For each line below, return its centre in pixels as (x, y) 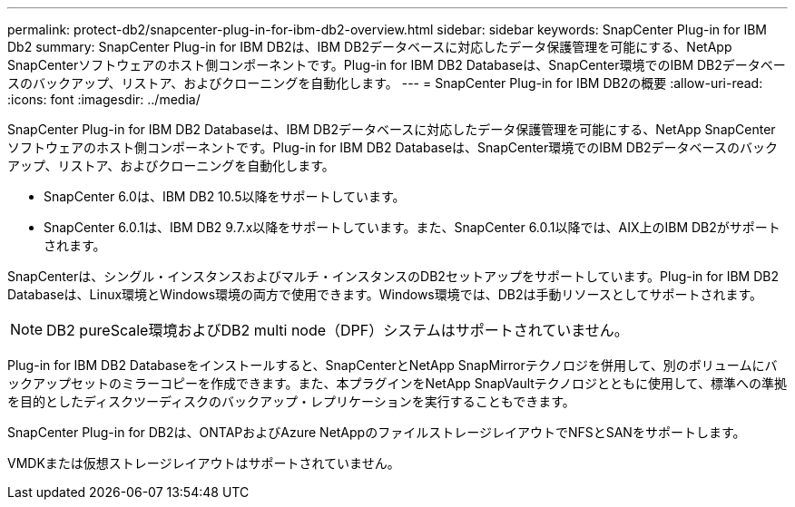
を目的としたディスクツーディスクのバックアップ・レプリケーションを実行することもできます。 (291, 401)
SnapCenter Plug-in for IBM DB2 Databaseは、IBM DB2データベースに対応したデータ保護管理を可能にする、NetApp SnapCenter (392, 129)
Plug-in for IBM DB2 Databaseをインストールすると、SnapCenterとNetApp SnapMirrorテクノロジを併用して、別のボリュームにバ (393, 365)
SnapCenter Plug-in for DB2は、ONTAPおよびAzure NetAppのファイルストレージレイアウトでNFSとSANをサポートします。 (377, 432)
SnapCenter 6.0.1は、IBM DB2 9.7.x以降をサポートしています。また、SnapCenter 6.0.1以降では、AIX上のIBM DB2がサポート (412, 227)
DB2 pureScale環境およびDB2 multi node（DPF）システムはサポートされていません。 (338, 330)
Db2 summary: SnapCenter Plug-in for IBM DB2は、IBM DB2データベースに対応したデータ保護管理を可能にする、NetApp (370, 47)
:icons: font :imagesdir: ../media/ (104, 99)
